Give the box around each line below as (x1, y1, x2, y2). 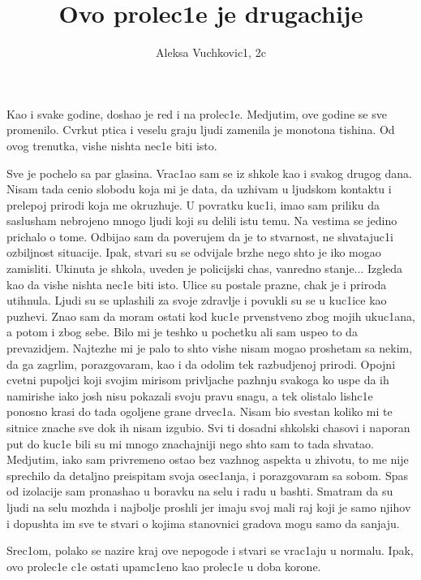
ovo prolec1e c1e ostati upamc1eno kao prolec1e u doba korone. (6, 557, 321, 574)
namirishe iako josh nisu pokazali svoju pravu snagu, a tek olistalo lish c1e (6, 387, 373, 404)
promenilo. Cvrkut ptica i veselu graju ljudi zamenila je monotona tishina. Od (6, 121, 395, 138)
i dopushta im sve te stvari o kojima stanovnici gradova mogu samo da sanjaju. (6, 514, 400, 531)
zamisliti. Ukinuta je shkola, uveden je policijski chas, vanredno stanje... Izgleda (6, 260, 403, 277)
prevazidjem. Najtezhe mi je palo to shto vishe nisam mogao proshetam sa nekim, (6, 340, 413, 357)
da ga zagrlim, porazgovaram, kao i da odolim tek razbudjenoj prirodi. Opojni (6, 355, 396, 372)
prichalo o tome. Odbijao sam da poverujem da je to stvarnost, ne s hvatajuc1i (6, 227, 393, 245)
